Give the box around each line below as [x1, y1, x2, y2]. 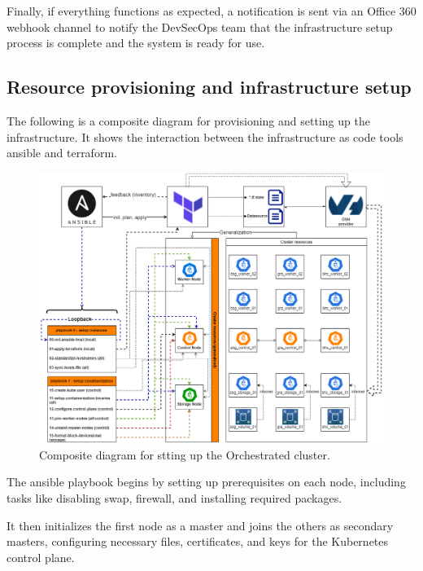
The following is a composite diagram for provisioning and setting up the [7, 112, 370, 129]
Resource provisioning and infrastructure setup [7, 74, 412, 99]
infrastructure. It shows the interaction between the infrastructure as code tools [7, 128, 403, 145]
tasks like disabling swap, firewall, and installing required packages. [7, 490, 342, 507]
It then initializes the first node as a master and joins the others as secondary [7, 516, 394, 534]
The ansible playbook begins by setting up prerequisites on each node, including [7, 473, 406, 490]
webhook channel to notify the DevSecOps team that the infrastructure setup [7, 18, 393, 35]
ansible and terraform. [7, 144, 117, 161]
